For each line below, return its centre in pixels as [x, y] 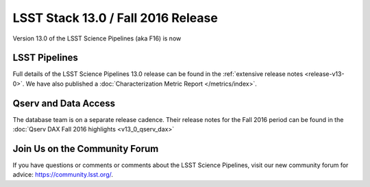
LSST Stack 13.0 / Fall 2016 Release [115, 18]
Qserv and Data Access [64, 103]
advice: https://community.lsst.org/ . [63, 175]
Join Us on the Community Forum [86, 148]
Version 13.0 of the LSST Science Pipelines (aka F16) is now [97, 38]
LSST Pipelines [45, 58]
